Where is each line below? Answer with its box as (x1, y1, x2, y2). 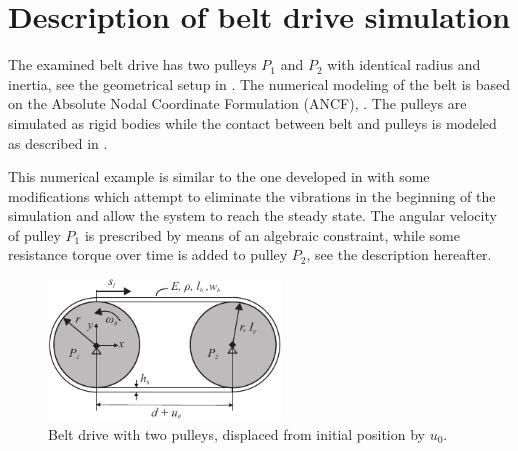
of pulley (8, 224, 61, 245)
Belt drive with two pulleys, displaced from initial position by (48, 423, 425, 444)
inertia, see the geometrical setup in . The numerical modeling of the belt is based (8, 73, 511, 94)
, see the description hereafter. (306, 244, 492, 265)
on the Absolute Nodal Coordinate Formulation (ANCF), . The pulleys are (8, 93, 467, 114)
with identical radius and (327, 54, 481, 75)
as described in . (8, 132, 108, 153)
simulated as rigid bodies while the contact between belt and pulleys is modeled (8, 112, 497, 133)
